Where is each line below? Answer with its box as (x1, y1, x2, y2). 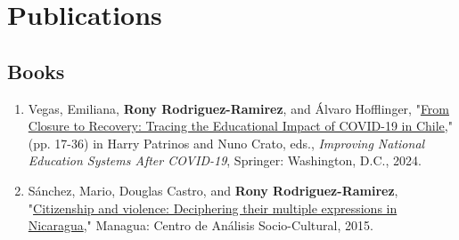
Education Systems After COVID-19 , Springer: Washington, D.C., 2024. (28, 151, 422, 170)
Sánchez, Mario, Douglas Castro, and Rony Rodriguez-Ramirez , (28, 180, 398, 199)
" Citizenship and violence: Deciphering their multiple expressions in (28, 198, 398, 217)
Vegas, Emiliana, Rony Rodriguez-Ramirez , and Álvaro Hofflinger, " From (28, 99, 450, 117)
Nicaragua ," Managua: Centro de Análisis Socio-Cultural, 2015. (28, 216, 373, 235)
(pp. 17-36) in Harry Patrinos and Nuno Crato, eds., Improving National (28, 133, 425, 152)
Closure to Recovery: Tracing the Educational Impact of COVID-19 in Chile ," (28, 116, 453, 135)
